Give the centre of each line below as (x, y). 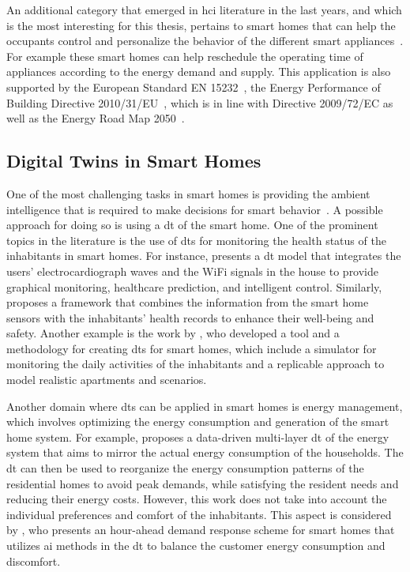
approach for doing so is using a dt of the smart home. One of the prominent (192, 225)
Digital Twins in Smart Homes (134, 161)
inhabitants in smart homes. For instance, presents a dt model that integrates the (204, 256)
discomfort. (34, 561)
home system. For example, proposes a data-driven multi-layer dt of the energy (198, 437)
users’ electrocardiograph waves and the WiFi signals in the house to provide (193, 271)
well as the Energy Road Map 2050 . (96, 118)
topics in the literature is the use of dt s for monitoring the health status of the (196, 240)
